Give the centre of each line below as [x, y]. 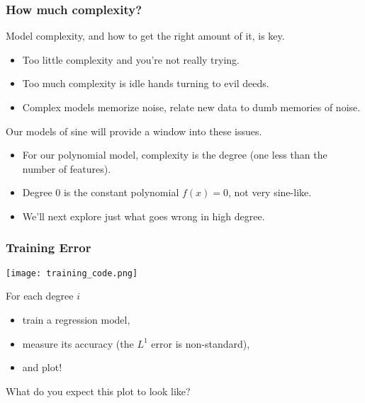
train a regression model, [76, 320]
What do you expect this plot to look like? [98, 391]
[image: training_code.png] [72, 273]
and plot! [42, 367]
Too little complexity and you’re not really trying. [131, 59]
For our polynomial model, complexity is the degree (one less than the [175, 155]
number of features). [67, 168]
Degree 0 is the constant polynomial [101, 192]
